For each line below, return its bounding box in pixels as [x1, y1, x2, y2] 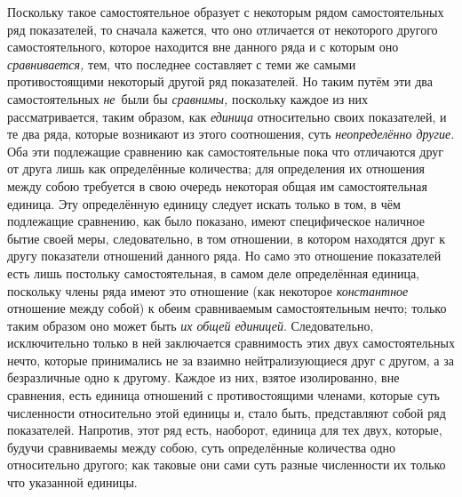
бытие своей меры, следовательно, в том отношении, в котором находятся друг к [7, 228, 446, 247]
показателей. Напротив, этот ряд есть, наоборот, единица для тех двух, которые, [7, 421, 442, 439]
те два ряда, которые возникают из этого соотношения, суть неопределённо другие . [7, 124, 455, 143]
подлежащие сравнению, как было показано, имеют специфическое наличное [7, 212, 425, 230]
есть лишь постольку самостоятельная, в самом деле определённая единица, [7, 263, 419, 282]
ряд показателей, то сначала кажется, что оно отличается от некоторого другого [7, 20, 438, 38]
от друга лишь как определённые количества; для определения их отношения [7, 159, 425, 178]
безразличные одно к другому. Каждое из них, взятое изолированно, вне [7, 368, 400, 387]
